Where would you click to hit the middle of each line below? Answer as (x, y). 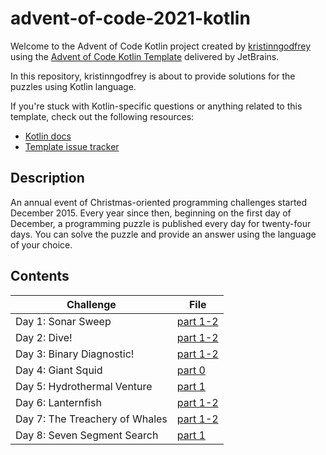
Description (47, 178)
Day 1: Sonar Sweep (63, 321)
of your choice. (41, 244)
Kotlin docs (48, 136)
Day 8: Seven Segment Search (87, 435)
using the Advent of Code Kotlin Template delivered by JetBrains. (145, 56)
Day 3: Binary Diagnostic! (75, 354)
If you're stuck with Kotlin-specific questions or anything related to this (156, 106)
